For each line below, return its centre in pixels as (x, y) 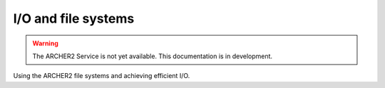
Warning (45, 43)
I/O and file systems (74, 18)
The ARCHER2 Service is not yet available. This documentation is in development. (153, 56)
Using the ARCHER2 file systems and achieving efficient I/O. (102, 76)
